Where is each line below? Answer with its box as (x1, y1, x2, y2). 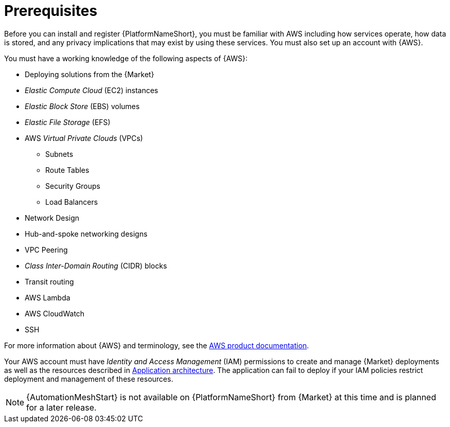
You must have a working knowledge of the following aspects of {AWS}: (4, 54, 248, 63)
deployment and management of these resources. (4, 374, 173, 383)
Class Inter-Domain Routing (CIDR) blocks (25, 261, 167, 270)
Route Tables (45, 165, 89, 174)
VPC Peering (25, 245, 68, 254)
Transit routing (25, 277, 74, 286)
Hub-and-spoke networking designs (25, 229, 148, 238)
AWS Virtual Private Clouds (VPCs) (25, 133, 143, 143)
